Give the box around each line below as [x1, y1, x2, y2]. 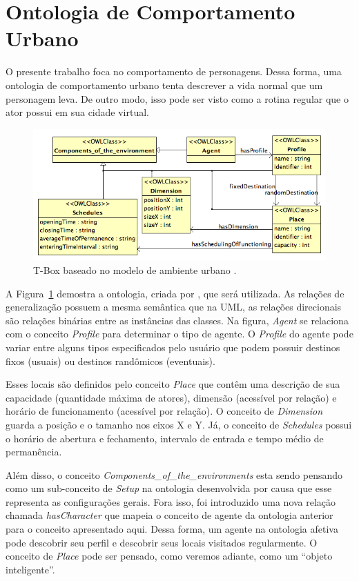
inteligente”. [6, 562, 55, 576]
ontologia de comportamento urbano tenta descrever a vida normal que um [6, 77, 323, 92]
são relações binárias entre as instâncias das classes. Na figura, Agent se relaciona [6, 313, 349, 327]
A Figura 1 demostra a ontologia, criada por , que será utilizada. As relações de [6, 286, 345, 300]
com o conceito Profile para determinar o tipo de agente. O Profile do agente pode [6, 326, 353, 341]
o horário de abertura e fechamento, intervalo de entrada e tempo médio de [6, 431, 324, 445]
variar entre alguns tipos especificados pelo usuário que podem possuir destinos [6, 339, 340, 354]
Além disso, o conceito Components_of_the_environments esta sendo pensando [6, 467, 343, 482]
